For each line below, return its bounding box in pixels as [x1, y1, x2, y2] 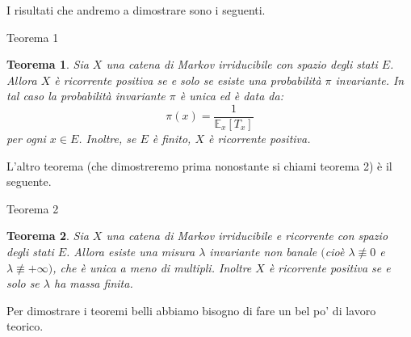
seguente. [6, 173, 52, 190]
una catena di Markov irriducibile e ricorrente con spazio [106, 227, 388, 244]
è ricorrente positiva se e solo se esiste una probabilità [54, 71, 321, 88]
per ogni [6, 130, 46, 147]
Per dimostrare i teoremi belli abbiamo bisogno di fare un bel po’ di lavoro [6, 301, 376, 318]
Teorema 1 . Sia [6, 56, 89, 73]
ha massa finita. [53, 275, 133, 292]
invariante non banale [209, 243, 317, 259]
